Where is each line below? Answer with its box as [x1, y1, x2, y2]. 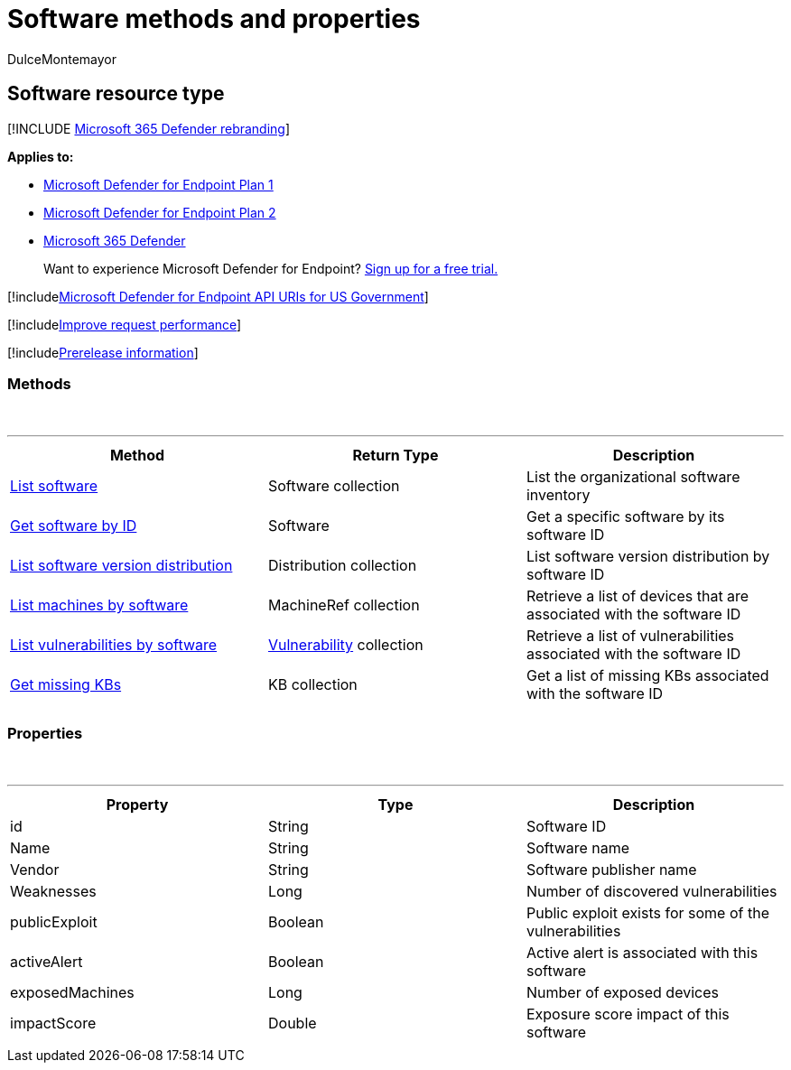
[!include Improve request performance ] [7, 316, 242, 332]
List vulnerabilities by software [10, 636, 218, 655]
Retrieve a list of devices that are [526, 587, 749, 606]
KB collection [267, 675, 358, 694]
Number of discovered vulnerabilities [526, 882, 777, 901]
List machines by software [10, 596, 189, 615]
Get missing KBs [10, 675, 122, 694]
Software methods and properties [7, 4, 421, 34]
